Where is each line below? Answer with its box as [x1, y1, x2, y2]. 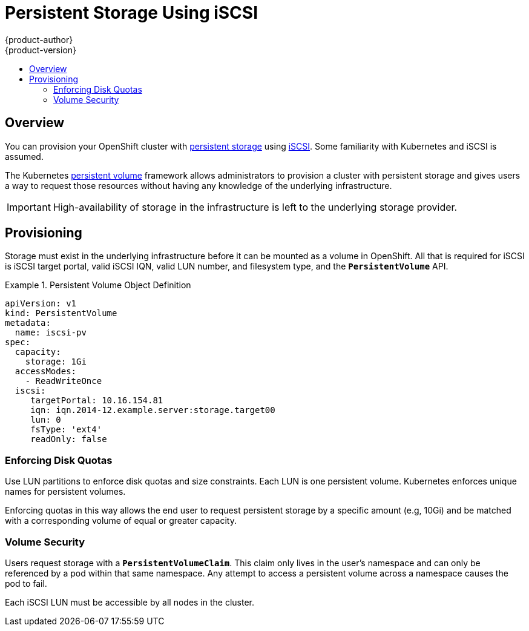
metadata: [5, 318, 51, 328]
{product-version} [5, 44, 77, 55]
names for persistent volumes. [5, 486, 126, 497]
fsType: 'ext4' [30, 425, 102, 435]
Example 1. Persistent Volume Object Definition [5, 280, 191, 291]
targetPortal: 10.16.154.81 [30, 395, 163, 406]
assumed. [5, 151, 44, 162]
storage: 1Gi [25, 357, 87, 367]
